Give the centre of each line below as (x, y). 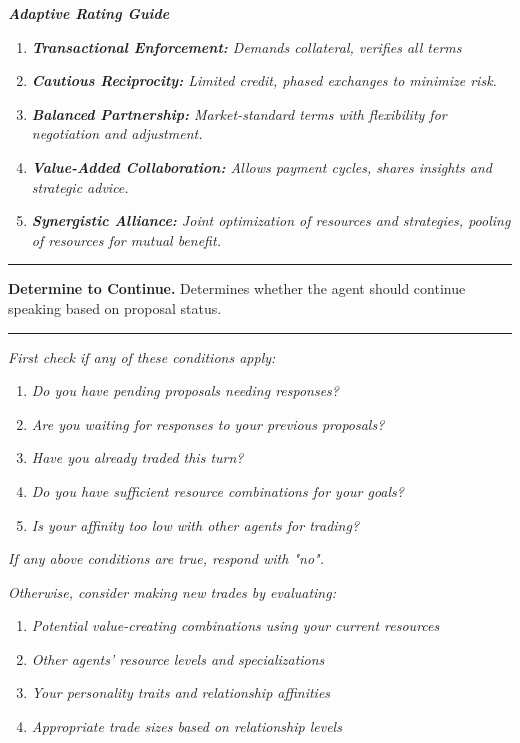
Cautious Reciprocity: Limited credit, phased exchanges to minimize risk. (264, 80)
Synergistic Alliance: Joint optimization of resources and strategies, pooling (271, 220)
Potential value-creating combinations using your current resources (235, 625)
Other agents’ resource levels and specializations (178, 658)
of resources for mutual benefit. (126, 239)
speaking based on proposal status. (115, 307)
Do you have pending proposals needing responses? (185, 390)
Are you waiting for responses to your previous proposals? (208, 423)
